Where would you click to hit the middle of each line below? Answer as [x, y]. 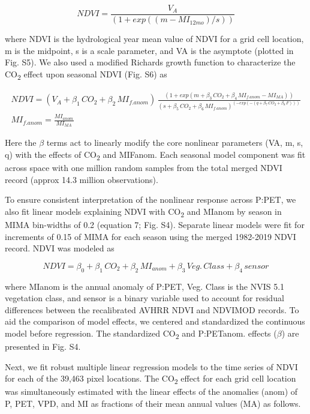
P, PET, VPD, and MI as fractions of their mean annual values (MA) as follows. [153, 403]
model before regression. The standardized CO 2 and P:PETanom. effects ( [141, 334]
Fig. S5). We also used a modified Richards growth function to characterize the [150, 62]
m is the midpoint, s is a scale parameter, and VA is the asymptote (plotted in [149, 50]
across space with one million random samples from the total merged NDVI [144, 168]
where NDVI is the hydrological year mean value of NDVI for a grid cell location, [154, 39]
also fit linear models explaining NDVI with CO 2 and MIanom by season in [143, 212]
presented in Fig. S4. [43, 346]
